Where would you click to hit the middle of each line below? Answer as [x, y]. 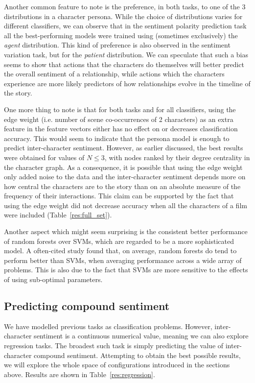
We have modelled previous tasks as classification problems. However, [108, 326]
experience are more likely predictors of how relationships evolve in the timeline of [127, 83]
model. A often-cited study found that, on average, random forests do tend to [120, 251]
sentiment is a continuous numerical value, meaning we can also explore [141, 336]
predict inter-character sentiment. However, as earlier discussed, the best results [124, 148]
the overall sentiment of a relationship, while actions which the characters [114, 74]
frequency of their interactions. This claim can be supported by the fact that [119, 196]
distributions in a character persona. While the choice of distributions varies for [123, 16]
